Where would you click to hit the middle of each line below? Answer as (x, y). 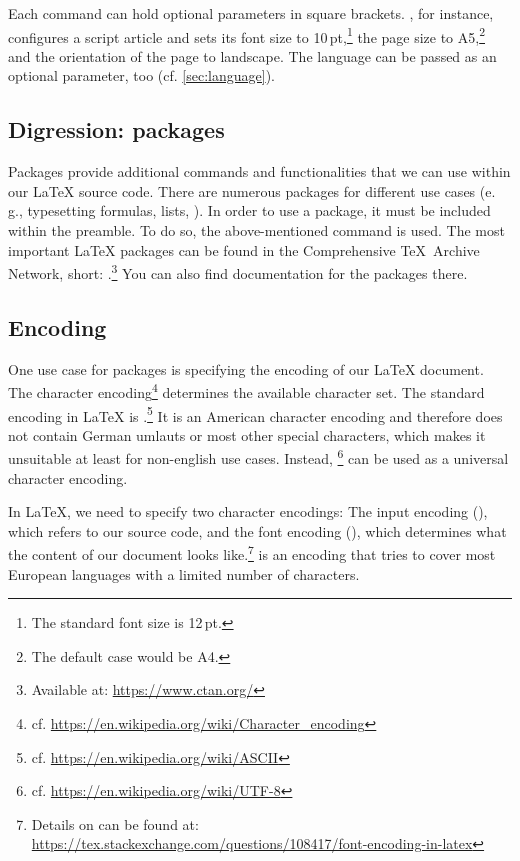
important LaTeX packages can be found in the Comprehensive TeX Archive (244, 249)
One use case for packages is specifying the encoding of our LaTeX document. (246, 368)
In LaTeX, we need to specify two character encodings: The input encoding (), (248, 511)
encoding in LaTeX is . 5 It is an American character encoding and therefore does (255, 414)
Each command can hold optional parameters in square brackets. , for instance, (251, 13)
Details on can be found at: (115, 823)
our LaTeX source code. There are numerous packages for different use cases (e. (252, 190)
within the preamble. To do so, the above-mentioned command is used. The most (256, 230)
